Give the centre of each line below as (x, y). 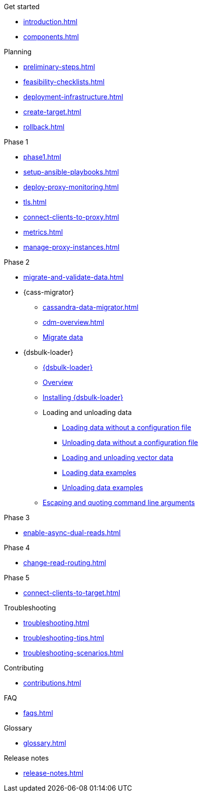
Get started (22, 7)
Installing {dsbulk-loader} (83, 397)
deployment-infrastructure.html (73, 97)
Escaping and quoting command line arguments (119, 502)
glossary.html (45, 743)
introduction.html (50, 22)
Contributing (24, 668)
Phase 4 (17, 548)
